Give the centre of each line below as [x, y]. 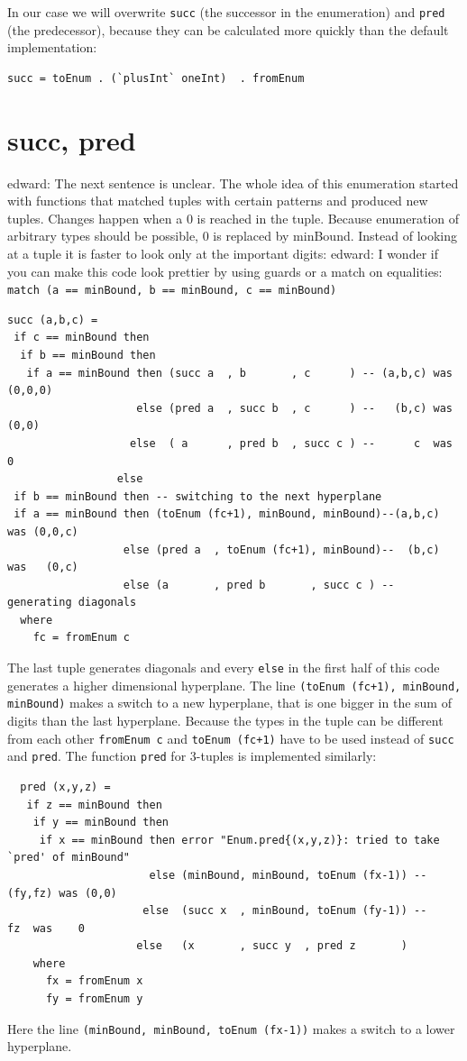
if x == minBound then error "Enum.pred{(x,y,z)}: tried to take [239, 840]
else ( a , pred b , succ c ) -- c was [291, 443]
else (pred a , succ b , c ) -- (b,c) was [294, 408]
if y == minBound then [101, 823]
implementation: [52, 47]
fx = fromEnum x [94, 981]
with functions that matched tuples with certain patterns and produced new [218, 201]
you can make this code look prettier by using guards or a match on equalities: [225, 271]
